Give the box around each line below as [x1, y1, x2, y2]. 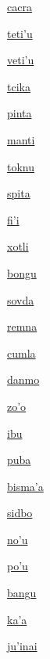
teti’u [7, 25, 33, 41]
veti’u [7, 52, 34, 68]
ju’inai [7, 638, 37, 654]
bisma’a [7, 477, 44, 494]
